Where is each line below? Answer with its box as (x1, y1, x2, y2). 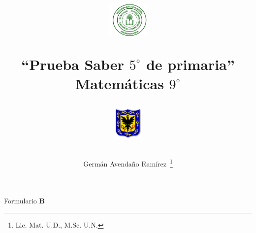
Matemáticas (75, 73, 164, 93)
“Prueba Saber (21, 54, 124, 74)
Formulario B (4, 196, 45, 206)
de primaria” (146, 54, 235, 74)
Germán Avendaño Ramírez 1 (83, 157, 173, 168)
